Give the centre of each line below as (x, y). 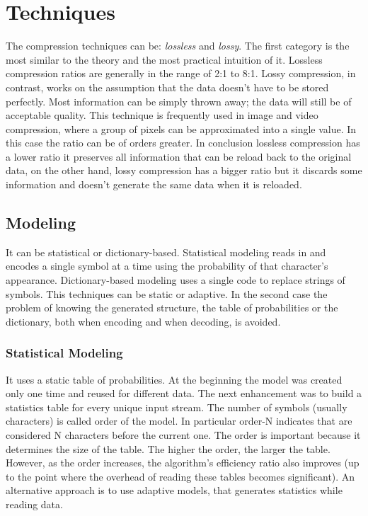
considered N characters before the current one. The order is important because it (183, 435)
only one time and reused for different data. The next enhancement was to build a (184, 393)
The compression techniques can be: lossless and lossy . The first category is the (178, 46)
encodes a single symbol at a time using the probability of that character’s (167, 266)
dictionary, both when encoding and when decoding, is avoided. (143, 321)
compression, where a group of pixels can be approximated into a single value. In (181, 128)
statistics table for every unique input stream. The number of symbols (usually (177, 407)
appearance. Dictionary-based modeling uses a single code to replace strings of (176, 280)
